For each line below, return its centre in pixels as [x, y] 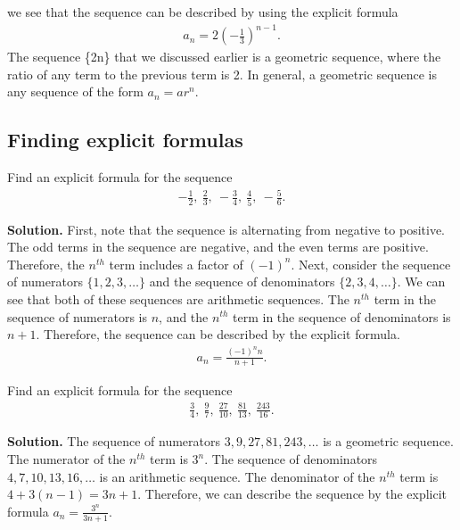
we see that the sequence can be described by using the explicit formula [203, 12]
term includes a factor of [176, 264]
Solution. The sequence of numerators [114, 441]
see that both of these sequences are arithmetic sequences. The [178, 298]
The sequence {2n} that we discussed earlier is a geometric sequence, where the [224, 57]
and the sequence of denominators [242, 282]
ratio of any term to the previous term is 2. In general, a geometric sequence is [222, 74]
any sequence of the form [75, 91]
